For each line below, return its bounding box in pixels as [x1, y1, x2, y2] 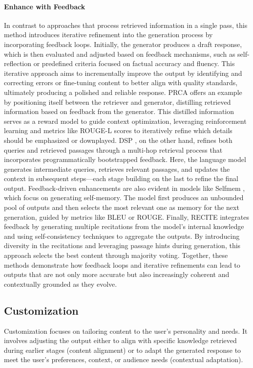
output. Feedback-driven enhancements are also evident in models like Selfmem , [4, 183, 245, 193]
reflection [4, 58, 32, 69]
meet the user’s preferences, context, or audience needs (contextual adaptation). [4, 354, 243, 365]
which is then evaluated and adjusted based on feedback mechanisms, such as [4, 48, 235, 59]
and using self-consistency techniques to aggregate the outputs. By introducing [4, 230, 240, 241]
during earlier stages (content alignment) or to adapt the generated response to [4, 345, 241, 355]
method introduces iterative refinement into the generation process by [4, 29, 213, 40]
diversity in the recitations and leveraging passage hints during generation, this [4, 240, 241, 251]
